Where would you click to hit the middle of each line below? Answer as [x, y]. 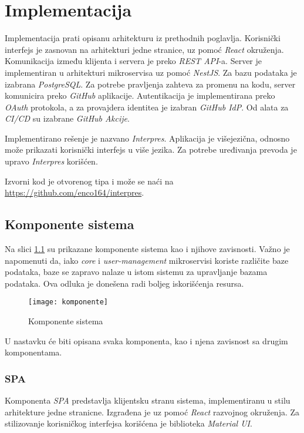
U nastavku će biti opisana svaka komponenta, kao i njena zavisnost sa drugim [146, 340]
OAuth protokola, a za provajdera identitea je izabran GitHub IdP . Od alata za [147, 107]
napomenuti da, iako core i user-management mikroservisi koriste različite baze [147, 260]
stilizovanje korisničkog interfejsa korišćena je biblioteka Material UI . [129, 423]
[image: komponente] [68, 302]
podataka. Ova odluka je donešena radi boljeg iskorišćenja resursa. [124, 283]
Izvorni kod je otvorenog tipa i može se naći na [89, 181]
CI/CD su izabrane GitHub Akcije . [67, 118]
